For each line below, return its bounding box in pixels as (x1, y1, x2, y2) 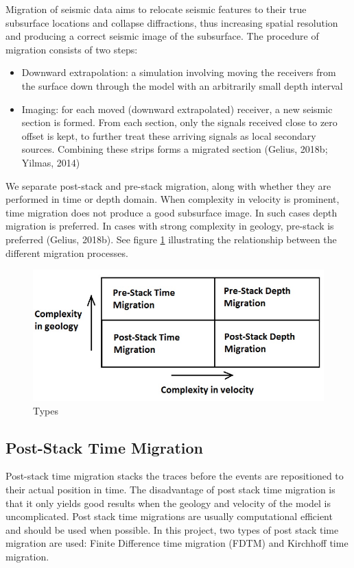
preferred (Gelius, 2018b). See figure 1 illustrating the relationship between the (5, 232, 337, 246)
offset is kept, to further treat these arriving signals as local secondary (21, 128, 316, 143)
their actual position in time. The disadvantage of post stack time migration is (5, 482, 335, 497)
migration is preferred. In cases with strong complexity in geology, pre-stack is (5, 219, 334, 233)
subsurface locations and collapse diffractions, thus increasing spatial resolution (5, 15, 338, 29)
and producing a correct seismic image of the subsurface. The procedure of (5, 29, 319, 43)
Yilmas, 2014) (21, 155, 80, 169)
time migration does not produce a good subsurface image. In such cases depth (5, 205, 338, 219)
